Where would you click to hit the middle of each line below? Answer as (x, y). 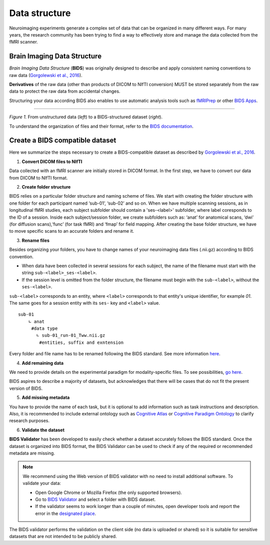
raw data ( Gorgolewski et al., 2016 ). (46, 75)
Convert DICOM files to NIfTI (52, 161)
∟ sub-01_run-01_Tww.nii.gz (71, 336)
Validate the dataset (43, 430)
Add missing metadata (46, 397)
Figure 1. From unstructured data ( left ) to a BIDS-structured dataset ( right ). (86, 117)
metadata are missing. (32, 453)
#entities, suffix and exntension (81, 342)
